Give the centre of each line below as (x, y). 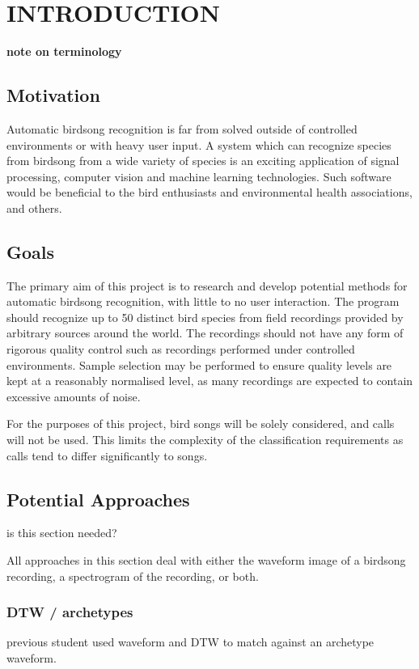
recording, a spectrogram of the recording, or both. (133, 576)
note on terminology (64, 51)
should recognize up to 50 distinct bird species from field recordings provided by (205, 317)
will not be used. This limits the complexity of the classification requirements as (205, 440)
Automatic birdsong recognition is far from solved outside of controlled (182, 128)
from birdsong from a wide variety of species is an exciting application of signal (203, 161)
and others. (34, 207)
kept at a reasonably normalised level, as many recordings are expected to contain (210, 381)
